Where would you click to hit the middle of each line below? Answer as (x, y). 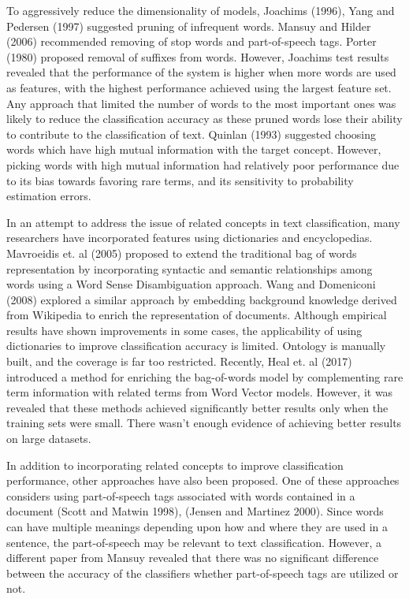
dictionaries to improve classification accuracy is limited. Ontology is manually (196, 346)
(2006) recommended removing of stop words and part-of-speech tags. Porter (191, 41)
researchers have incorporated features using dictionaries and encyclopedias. (190, 238)
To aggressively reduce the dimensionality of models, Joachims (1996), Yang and (201, 10)
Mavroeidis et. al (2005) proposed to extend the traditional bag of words (182, 253)
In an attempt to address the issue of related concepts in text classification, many (203, 222)
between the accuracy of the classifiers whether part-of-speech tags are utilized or (203, 573)
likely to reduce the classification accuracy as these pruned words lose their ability (204, 119)
